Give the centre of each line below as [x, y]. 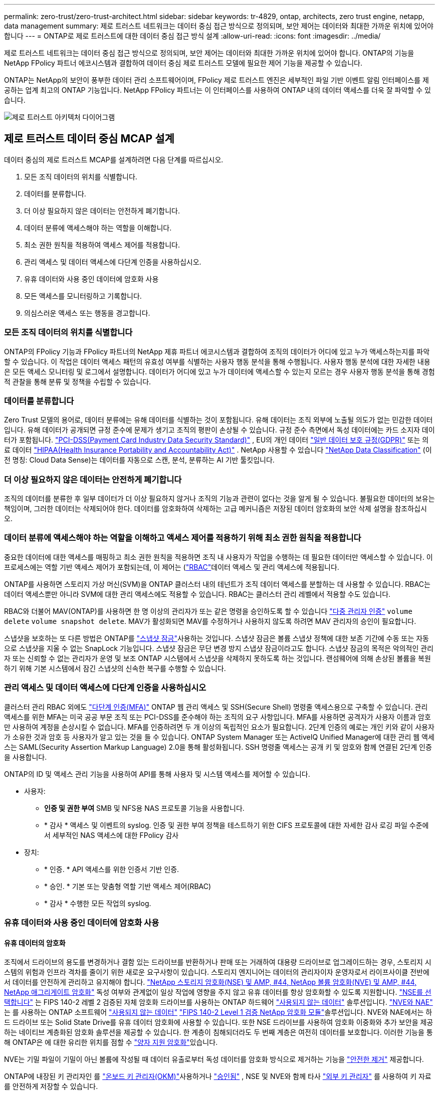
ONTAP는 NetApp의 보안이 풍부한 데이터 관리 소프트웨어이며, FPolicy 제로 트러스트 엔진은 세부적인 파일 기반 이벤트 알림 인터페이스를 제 [216, 80]
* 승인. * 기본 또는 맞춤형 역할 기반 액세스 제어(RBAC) [128, 886]
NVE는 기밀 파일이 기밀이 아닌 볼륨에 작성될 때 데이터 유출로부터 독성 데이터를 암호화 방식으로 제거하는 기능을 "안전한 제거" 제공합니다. [214, 1059]
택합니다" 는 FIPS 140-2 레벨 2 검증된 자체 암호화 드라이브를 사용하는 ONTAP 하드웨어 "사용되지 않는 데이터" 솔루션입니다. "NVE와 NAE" [218, 1002]
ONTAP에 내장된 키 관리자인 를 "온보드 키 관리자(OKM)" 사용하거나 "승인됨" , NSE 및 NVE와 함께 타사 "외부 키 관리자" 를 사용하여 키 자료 [218, 1076]
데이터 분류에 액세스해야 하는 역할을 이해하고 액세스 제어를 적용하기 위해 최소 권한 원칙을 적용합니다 [183, 538]
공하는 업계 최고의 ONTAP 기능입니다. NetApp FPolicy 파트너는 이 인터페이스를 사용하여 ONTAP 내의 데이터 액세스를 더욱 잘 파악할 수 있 [217, 90]
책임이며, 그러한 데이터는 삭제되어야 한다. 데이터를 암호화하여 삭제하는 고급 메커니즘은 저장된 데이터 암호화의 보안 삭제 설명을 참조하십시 [215, 509]
